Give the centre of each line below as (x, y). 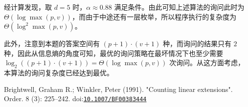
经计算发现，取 (28, 7)
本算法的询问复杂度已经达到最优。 (59, 73)
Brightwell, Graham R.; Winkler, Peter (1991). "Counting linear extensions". (118, 89)
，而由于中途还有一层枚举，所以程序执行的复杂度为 (154, 16)
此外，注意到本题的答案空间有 (52, 44)
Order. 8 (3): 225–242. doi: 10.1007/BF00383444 (75, 98)
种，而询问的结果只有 (197, 44)
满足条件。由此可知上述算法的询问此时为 (179, 7)
